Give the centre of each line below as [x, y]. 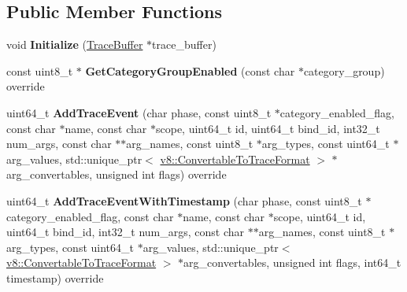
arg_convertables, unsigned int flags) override [117, 174]
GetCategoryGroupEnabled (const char [190, 70]
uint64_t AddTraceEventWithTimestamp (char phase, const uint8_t [184, 200]
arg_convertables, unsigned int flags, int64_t [292, 262]
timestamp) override [55, 277]
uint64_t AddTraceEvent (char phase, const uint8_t [139, 112]
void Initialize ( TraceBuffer [75, 44]
